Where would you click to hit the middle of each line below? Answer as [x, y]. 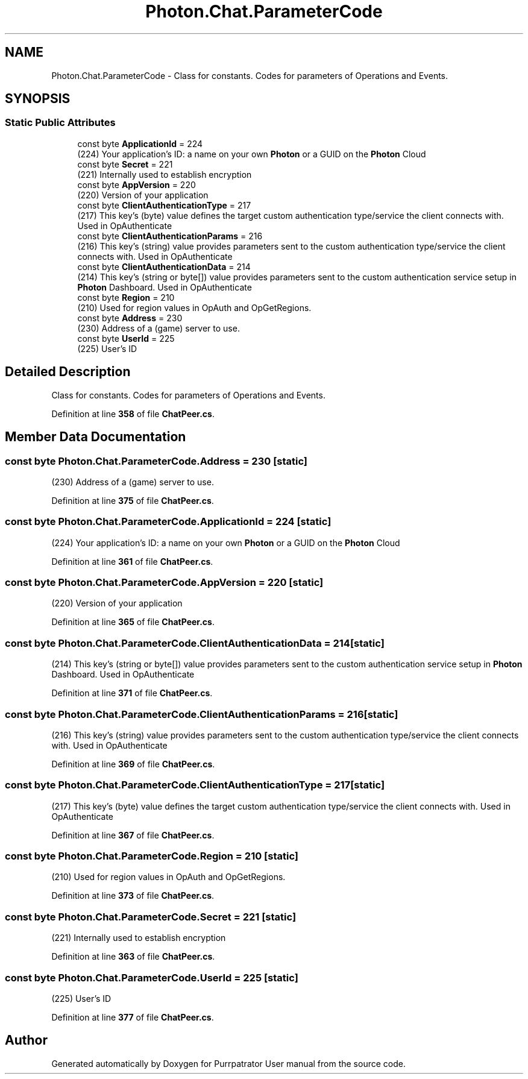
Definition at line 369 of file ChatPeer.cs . [133, 764]
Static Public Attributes [60, 123]
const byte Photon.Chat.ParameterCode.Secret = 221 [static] [151, 917]
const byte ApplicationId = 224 [140, 143]
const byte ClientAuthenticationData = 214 [164, 266]
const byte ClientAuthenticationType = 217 [164, 205]
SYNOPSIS [38, 99]
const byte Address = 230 [130, 318]
